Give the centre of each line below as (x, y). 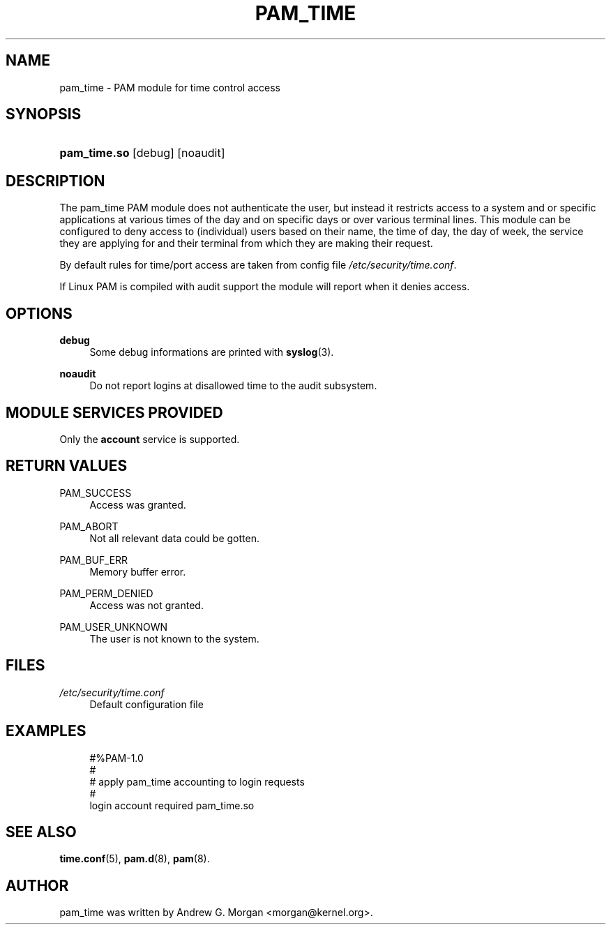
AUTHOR (37, 885)
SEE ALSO (41, 832)
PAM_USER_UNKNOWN (114, 627)
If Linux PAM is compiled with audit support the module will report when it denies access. (265, 287)
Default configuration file (146, 704)
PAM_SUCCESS (96, 493)
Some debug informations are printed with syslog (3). (212, 352)
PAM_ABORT (89, 526)
